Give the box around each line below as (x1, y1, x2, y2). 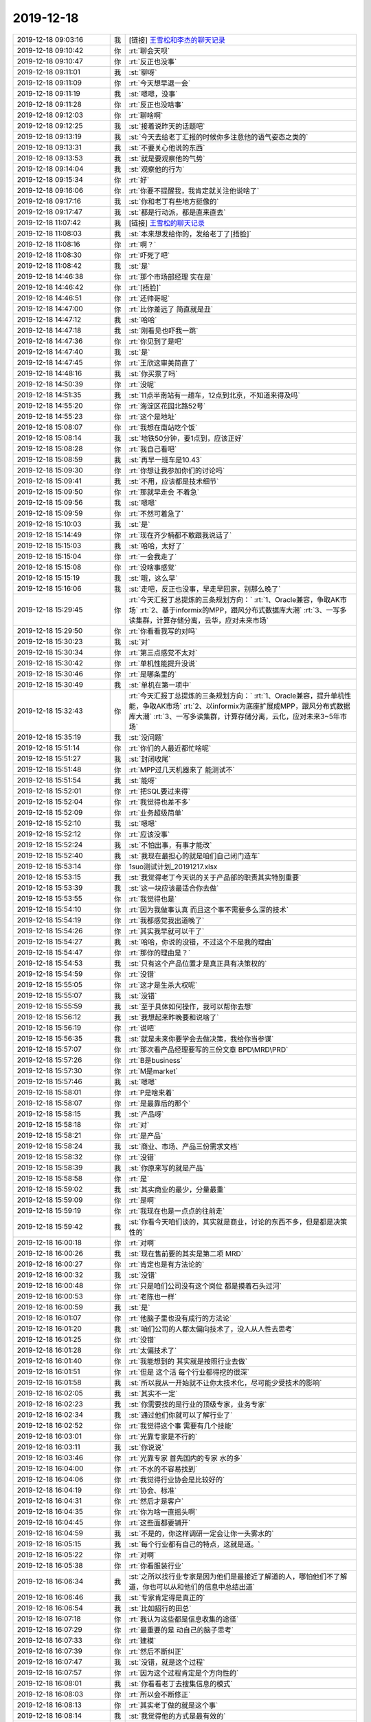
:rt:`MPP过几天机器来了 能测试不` (128, 765, 235, 774)
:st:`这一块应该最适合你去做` (128, 883, 219, 893)
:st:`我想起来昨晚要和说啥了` (128, 1013, 219, 1022)
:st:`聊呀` (128, 68, 157, 77)
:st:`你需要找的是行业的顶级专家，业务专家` (128, 1399, 267, 1409)
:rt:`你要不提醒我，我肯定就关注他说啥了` (128, 186, 260, 196)
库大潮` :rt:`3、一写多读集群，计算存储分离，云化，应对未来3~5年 (128, 712, 340, 721)
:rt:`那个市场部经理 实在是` (128, 272, 213, 282)
